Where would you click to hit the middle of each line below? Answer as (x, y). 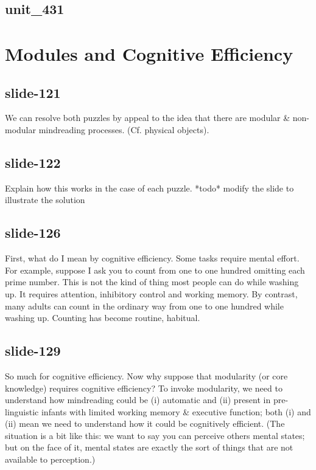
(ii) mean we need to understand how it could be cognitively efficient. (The (145, 423)
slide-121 (33, 92)
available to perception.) (50, 459)
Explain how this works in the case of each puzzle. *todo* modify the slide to (149, 188)
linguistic (22, 411)
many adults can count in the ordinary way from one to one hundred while (144, 306)
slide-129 (33, 351)
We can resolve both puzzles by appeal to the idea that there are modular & (148, 118)
